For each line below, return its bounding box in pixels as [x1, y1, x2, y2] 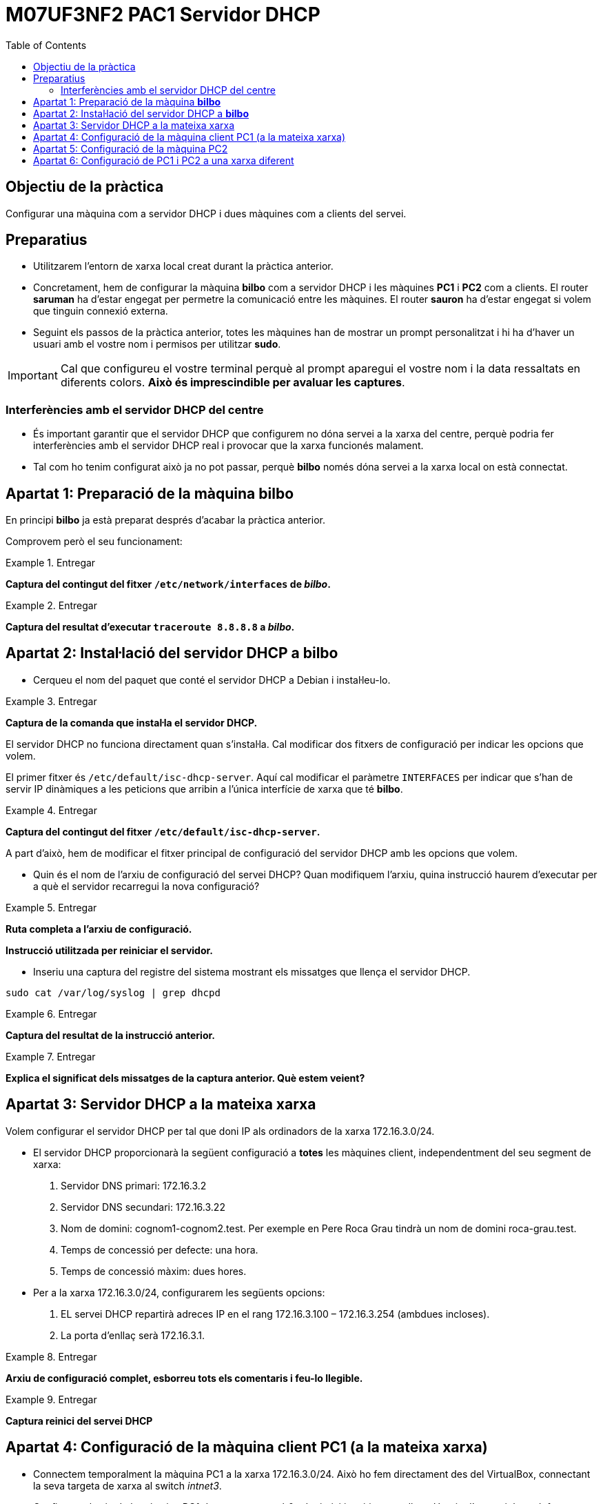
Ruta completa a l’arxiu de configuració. [6, 922, 192, 935]
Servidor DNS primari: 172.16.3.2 [61, 1179, 207, 1191]
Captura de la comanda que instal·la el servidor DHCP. [6, 716, 258, 729]
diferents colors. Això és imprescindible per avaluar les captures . [60, 375, 405, 390]
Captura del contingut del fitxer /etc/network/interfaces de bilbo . [6, 578, 331, 591]
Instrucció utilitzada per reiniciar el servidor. [6, 944, 213, 956]
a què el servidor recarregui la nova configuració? [33, 880, 260, 892]
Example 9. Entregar [6, 1393, 97, 1405]
